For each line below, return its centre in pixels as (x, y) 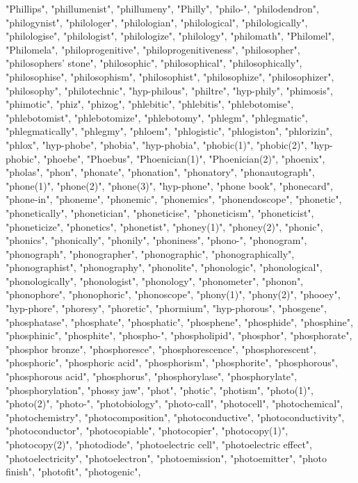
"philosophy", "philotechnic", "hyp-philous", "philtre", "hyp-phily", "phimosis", (169, 90)
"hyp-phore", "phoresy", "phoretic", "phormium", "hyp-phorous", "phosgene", (166, 308)
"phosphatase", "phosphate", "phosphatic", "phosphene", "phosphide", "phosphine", (179, 321)
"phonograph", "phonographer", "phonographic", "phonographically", (150, 253)
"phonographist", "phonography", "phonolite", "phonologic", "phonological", (164, 267)
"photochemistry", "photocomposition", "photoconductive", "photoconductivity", (175, 417)
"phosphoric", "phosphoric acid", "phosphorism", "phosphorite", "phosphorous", (172, 362)
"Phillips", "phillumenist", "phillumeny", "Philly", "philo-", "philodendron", (162, 8)
